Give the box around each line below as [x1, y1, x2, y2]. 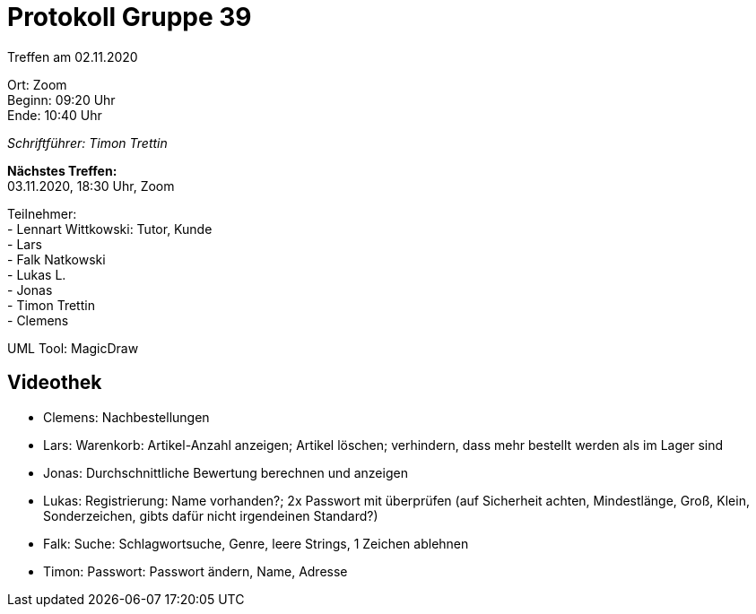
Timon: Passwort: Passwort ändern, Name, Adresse [43, 563, 348, 579]
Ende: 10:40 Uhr [7, 107, 102, 123]
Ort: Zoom [7, 76, 67, 92]
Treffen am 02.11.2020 [7, 48, 138, 65]
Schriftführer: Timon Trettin [7, 134, 168, 151]
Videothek [7, 371, 102, 394]
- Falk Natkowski [7, 251, 106, 267]
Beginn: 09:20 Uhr [7, 91, 116, 108]
